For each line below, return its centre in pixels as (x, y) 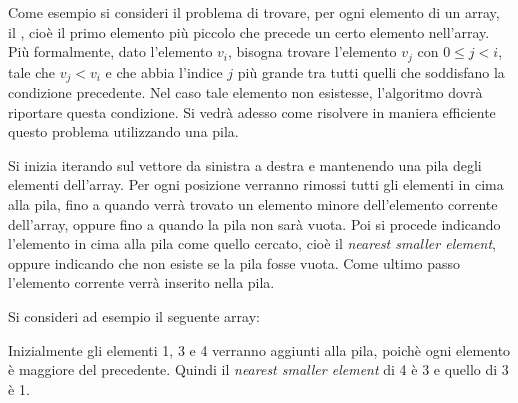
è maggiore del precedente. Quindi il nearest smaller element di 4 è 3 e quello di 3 (258, 369)
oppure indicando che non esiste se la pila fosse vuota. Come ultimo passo (234, 262)
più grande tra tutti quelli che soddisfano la (371, 71)
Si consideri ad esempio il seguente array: (134, 316)
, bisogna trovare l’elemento (312, 51)
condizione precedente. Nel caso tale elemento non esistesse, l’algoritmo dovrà (245, 92)
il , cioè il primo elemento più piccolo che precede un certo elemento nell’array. (249, 31)
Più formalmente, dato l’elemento (110, 51)
